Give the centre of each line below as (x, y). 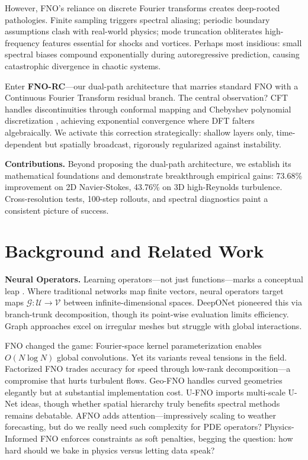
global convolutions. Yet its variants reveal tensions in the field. (172, 357)
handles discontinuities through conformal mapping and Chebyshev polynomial (148, 109)
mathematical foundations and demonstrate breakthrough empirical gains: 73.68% (154, 175)
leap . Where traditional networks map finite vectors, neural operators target (144, 290)
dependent (24, 144)
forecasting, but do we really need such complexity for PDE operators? (133, 427)
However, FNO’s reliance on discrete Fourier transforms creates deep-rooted (142, 8)
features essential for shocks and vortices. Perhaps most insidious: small (172, 42)
